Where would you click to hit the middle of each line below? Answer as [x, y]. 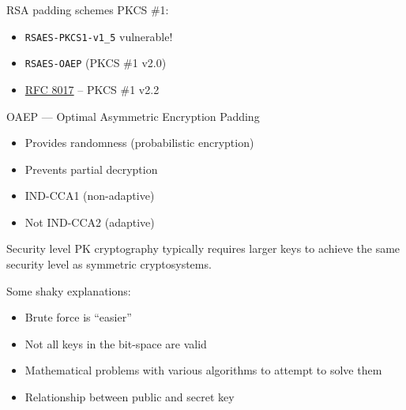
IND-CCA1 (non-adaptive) [90, 196]
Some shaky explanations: [69, 290]
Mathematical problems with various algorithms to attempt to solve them [203, 370]
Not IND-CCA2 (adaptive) [90, 222]
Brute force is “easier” [78, 317]
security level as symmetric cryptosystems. [109, 264]
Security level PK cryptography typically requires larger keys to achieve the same [203, 248]
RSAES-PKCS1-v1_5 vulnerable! [99, 36]
